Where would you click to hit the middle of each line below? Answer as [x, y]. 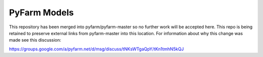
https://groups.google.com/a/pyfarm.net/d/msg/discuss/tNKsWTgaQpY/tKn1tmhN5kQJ [96, 49]
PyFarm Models [41, 12]
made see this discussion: [35, 40]
